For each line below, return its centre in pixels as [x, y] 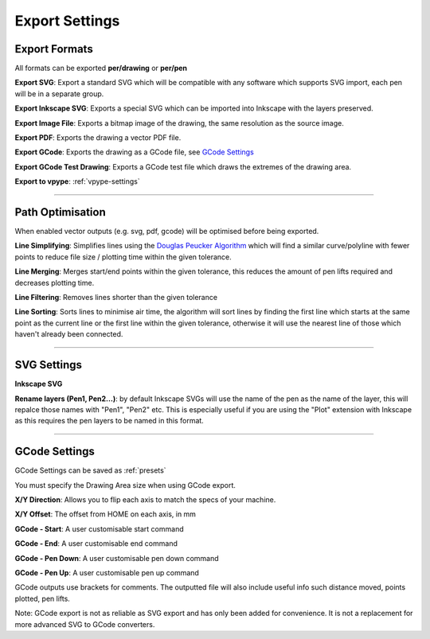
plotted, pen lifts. [43, 598]
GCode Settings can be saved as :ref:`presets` [90, 470]
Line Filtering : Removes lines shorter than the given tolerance [116, 298]
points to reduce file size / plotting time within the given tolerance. [123, 257]
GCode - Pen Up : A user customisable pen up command [107, 572]
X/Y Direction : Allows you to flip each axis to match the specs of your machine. [145, 499]
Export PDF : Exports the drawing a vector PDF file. [98, 138]
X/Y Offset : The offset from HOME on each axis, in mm [106, 514]
